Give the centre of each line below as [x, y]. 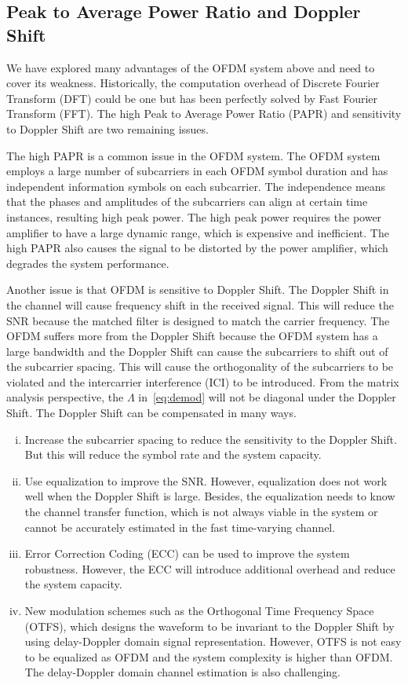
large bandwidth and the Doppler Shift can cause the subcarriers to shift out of [197, 351]
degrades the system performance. [88, 263]
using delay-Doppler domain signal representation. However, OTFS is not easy [213, 641]
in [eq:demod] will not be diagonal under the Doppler [267, 397]
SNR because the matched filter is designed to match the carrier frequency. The [198, 320]
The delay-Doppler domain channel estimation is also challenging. [182, 672]
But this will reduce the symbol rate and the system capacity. [173, 454]
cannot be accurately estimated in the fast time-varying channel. [180, 527]
